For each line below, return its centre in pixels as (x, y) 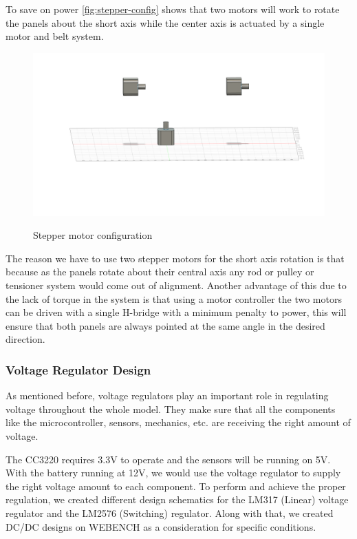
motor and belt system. (55, 36)
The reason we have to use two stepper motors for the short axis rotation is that (175, 258)
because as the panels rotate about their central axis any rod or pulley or (160, 272)
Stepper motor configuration (93, 235)
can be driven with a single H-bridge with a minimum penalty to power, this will (176, 312)
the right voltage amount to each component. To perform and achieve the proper (176, 486)
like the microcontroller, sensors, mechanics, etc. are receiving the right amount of (178, 422)
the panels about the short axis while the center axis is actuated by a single (165, 22)
